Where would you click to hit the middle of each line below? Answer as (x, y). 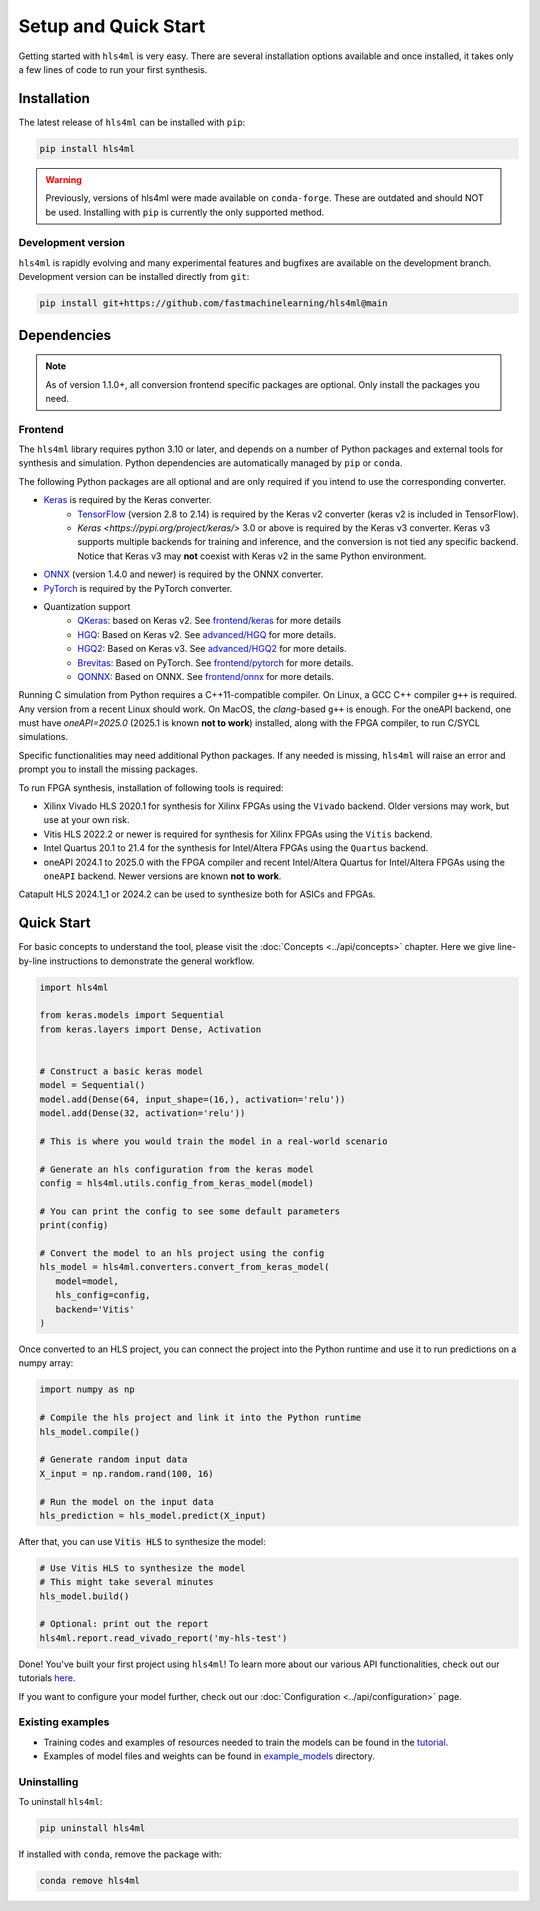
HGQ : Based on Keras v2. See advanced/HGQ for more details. (207, 634)
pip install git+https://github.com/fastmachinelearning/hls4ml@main (213, 303)
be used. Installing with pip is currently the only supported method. (185, 212)
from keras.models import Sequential (132, 1015)
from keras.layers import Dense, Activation (150, 1029)
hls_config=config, (103, 1295)
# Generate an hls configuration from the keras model (176, 1169)
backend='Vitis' (95, 1309)
